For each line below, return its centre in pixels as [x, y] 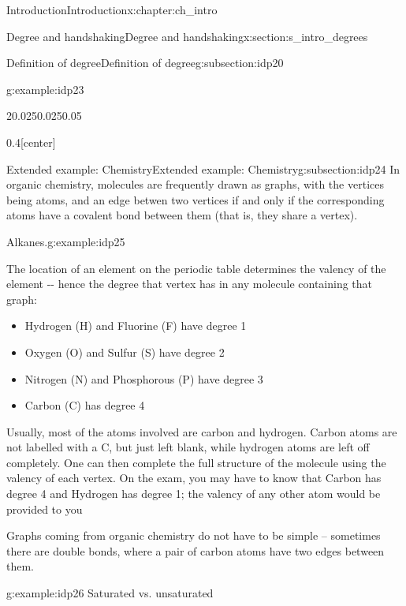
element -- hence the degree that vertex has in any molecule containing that [190, 284]
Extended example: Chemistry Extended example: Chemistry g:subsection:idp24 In [203, 168]
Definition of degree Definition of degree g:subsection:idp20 [145, 63]
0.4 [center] [31, 142]
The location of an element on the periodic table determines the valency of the [196, 268]
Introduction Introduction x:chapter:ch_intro [112, 9]
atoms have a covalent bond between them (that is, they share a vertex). [182, 215]
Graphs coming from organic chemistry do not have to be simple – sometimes [194, 535]
